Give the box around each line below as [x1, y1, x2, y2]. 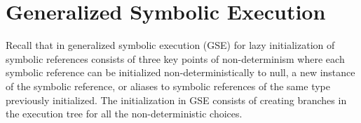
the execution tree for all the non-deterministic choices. [6, 106, 243, 121]
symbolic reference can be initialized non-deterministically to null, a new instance [6, 65, 355, 80]
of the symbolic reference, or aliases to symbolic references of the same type [6, 78, 330, 93]
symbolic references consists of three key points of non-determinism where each [6, 51, 345, 66]
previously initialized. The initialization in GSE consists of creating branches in [6, 92, 347, 107]
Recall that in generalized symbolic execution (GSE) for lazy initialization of [6, 38, 335, 52]
